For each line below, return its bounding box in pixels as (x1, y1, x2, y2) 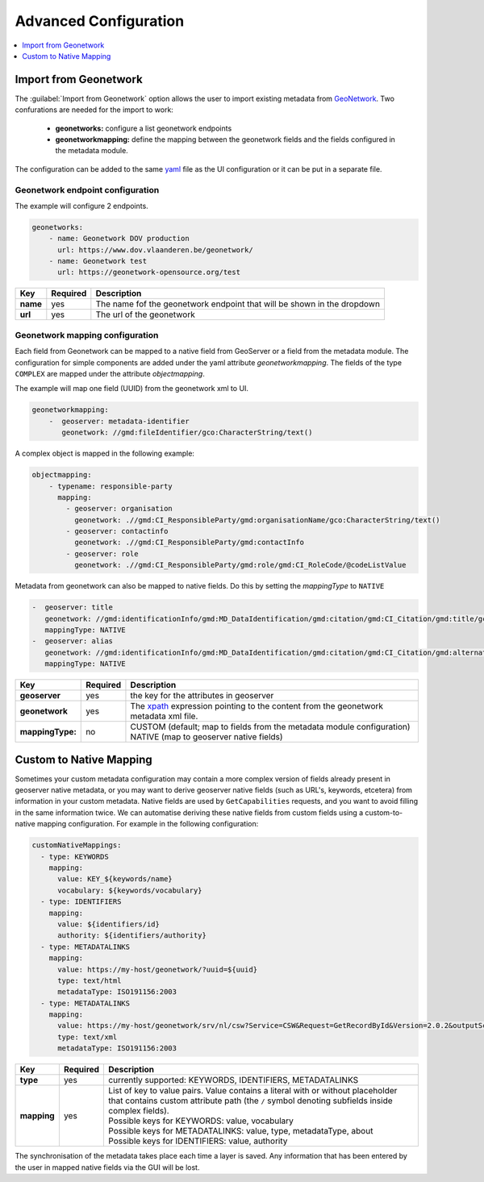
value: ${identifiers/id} (57, 919, 161, 929)
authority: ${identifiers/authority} (57, 931, 207, 940)
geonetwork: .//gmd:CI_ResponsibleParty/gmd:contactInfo (73, 538, 305, 547)
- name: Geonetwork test (48, 256, 148, 266)
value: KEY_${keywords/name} (57, 875, 173, 884)
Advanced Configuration (15, 12, 185, 30)
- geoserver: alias (31, 637, 113, 646)
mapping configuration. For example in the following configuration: (36, 819, 259, 829)
